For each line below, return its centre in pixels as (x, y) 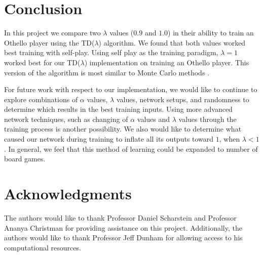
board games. (25, 159)
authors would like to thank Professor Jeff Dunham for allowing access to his (123, 238)
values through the (208, 119)
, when (230, 139)
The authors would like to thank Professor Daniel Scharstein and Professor (120, 217)
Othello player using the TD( (49, 42)
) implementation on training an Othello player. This (167, 62)
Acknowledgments (68, 194)
